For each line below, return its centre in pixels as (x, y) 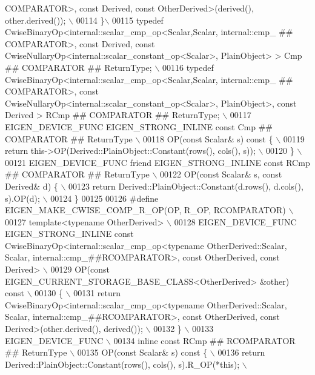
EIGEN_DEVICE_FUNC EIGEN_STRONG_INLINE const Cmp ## (139, 126)
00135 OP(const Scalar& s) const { (142, 352)
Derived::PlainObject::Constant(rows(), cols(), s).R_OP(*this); (122, 364)
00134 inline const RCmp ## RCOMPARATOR (204, 340)
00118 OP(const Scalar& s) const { (208, 138)
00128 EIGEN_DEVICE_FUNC (235, 221)
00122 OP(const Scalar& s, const (221, 174)
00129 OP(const (80, 269)
